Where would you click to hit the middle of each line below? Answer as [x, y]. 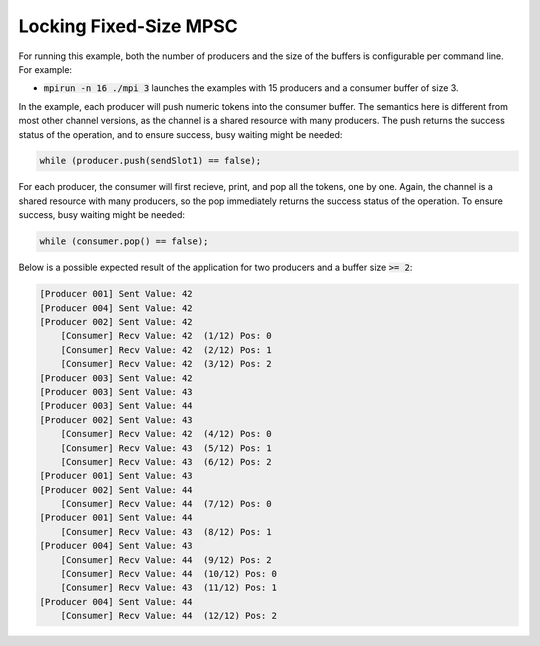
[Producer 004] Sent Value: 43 [116, 546]
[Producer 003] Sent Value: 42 [116, 378]
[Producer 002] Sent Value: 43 [116, 419]
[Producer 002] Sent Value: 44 [116, 489]
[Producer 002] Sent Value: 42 [116, 321]
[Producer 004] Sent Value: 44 [116, 601]
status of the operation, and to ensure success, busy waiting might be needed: [180, 134]
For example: [45, 69]
